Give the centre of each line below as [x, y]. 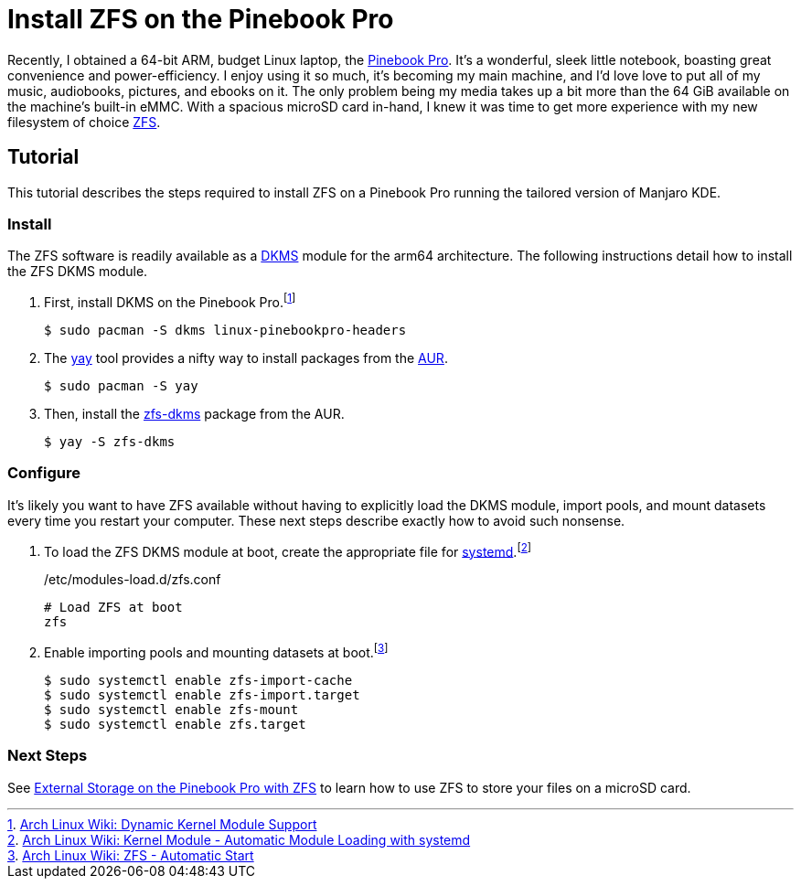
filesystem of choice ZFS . [84, 122]
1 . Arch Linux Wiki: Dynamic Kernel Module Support [162, 824]
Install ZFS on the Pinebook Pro [201, 19]
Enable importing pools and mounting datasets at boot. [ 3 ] [216, 651]
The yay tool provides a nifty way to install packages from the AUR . [246, 358]
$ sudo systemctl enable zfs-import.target [202, 695]
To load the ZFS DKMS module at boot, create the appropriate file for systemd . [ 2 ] [288, 550]
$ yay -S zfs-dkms [110, 442]
